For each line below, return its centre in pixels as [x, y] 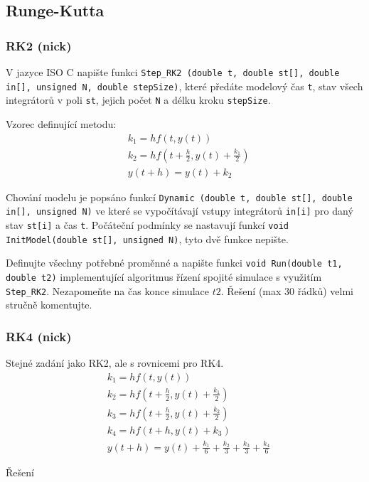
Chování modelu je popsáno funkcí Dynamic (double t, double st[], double [179, 197]
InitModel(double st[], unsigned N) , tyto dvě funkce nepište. [147, 239]
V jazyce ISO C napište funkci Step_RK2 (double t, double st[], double [173, 72]
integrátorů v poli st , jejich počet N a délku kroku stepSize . [138, 100]
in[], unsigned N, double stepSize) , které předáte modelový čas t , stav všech [184, 86]
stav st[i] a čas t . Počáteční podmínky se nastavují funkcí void [147, 224]
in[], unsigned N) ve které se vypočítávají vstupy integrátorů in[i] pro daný [180, 211]
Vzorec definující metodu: [61, 123]
